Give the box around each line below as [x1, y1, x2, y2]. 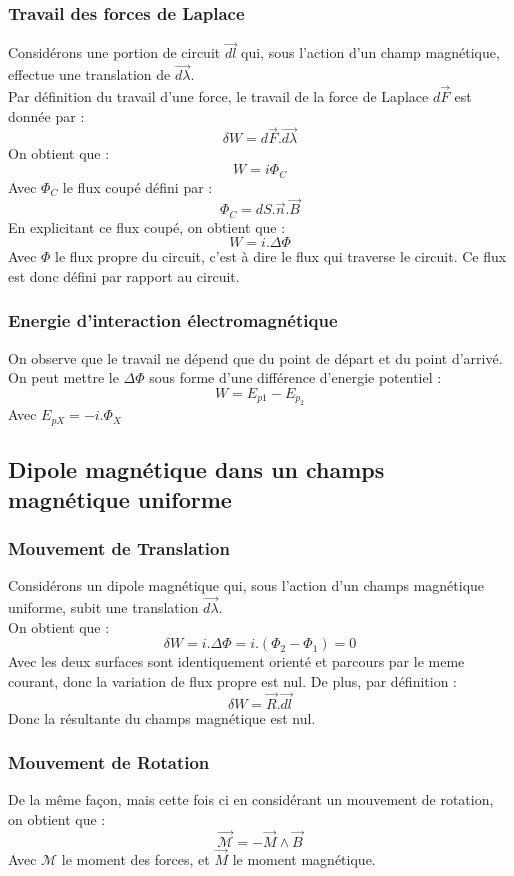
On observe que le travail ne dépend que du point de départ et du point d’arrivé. [8, 347, 503, 368]
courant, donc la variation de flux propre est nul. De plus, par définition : [8, 670, 457, 691]
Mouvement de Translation [8, 535, 230, 560]
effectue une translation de [8, 64, 171, 85]
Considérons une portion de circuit [8, 42, 221, 63]
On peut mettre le [8, 367, 119, 388]
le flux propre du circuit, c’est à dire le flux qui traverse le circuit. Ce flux [55, 246, 507, 267]
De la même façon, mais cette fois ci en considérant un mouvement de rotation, [8, 789, 494, 810]
